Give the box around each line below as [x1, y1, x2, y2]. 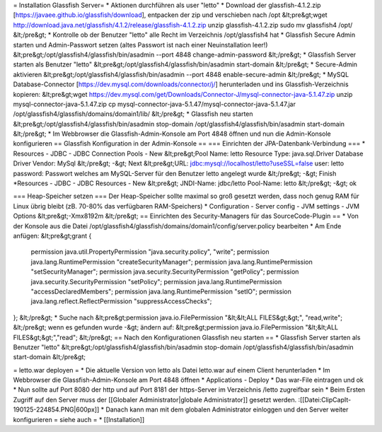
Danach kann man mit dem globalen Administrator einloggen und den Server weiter [105, 405, 349, 414]
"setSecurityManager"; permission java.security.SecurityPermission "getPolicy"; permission [30, 267, 299, 276]
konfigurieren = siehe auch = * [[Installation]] [13, 415, 145, 424]
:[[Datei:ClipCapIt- [298, 395, 352, 404]
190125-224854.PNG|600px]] [13, 405, 100, 414]
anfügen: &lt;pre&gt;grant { [13, 231, 92, 240]
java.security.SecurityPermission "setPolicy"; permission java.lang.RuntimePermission [30, 277, 282, 286]
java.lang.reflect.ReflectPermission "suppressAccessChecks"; [30, 297, 212, 305]
